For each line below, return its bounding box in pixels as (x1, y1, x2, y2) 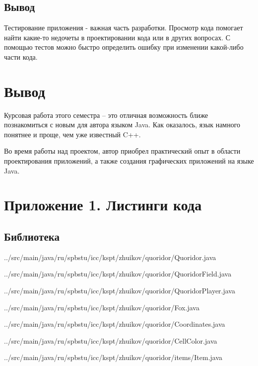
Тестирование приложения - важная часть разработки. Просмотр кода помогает (4, 22, 243, 33)
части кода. (4, 51, 38, 62)
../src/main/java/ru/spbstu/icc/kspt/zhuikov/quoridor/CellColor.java (4, 335, 217, 346)
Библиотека (4, 229, 60, 244)
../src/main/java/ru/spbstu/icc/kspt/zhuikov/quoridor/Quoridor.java (4, 252, 216, 262)
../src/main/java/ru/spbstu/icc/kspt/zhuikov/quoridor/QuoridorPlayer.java (4, 285, 235, 296)
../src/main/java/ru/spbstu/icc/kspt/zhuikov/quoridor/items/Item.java (4, 352, 223, 363)
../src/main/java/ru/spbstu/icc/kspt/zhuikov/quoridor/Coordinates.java (4, 319, 225, 329)
